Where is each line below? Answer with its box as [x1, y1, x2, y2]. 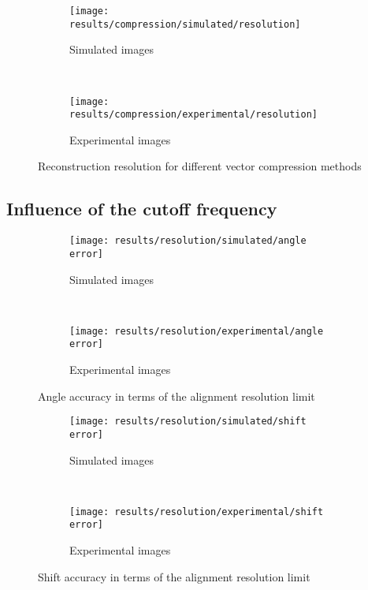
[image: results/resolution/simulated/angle [69, 235, 307, 247]
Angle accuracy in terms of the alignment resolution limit [38, 387, 315, 404]
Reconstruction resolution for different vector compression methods [38, 158, 362, 174]
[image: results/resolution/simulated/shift [69, 416, 307, 428]
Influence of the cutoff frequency [6, 196, 277, 221]
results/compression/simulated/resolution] [69, 18, 301, 30]
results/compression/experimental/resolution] [69, 109, 318, 121]
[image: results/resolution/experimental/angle [69, 325, 324, 337]
